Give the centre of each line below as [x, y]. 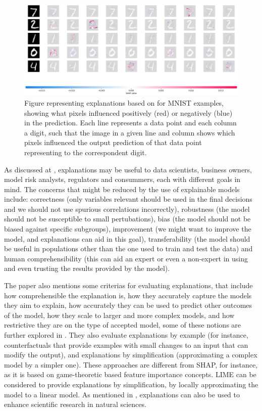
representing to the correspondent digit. [86, 152]
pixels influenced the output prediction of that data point [113, 142]
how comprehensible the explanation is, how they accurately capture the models [128, 295]
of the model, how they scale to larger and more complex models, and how [119, 315]
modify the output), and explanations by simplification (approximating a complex [131, 355]
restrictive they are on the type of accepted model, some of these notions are [123, 325]
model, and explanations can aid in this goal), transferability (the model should [127, 238]
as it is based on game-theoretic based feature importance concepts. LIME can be [130, 374]
